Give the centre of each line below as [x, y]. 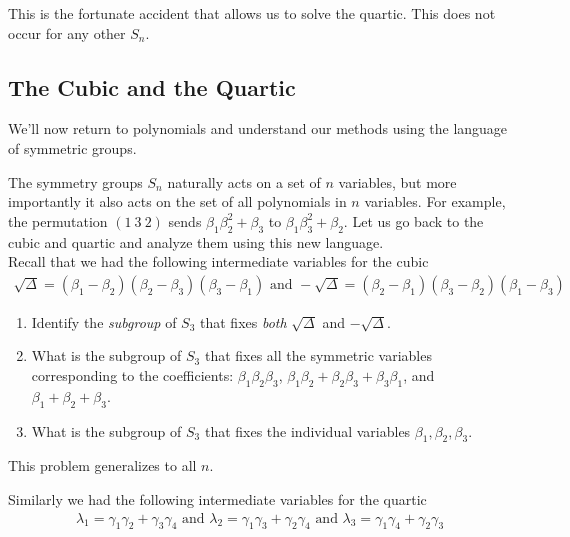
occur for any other [67, 32]
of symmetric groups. [72, 147]
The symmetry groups [75, 181]
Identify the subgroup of [104, 321]
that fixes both [243, 321]
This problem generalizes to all [102, 465]
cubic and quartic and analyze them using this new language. [196, 241]
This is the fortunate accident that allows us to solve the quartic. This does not [252, 13]
